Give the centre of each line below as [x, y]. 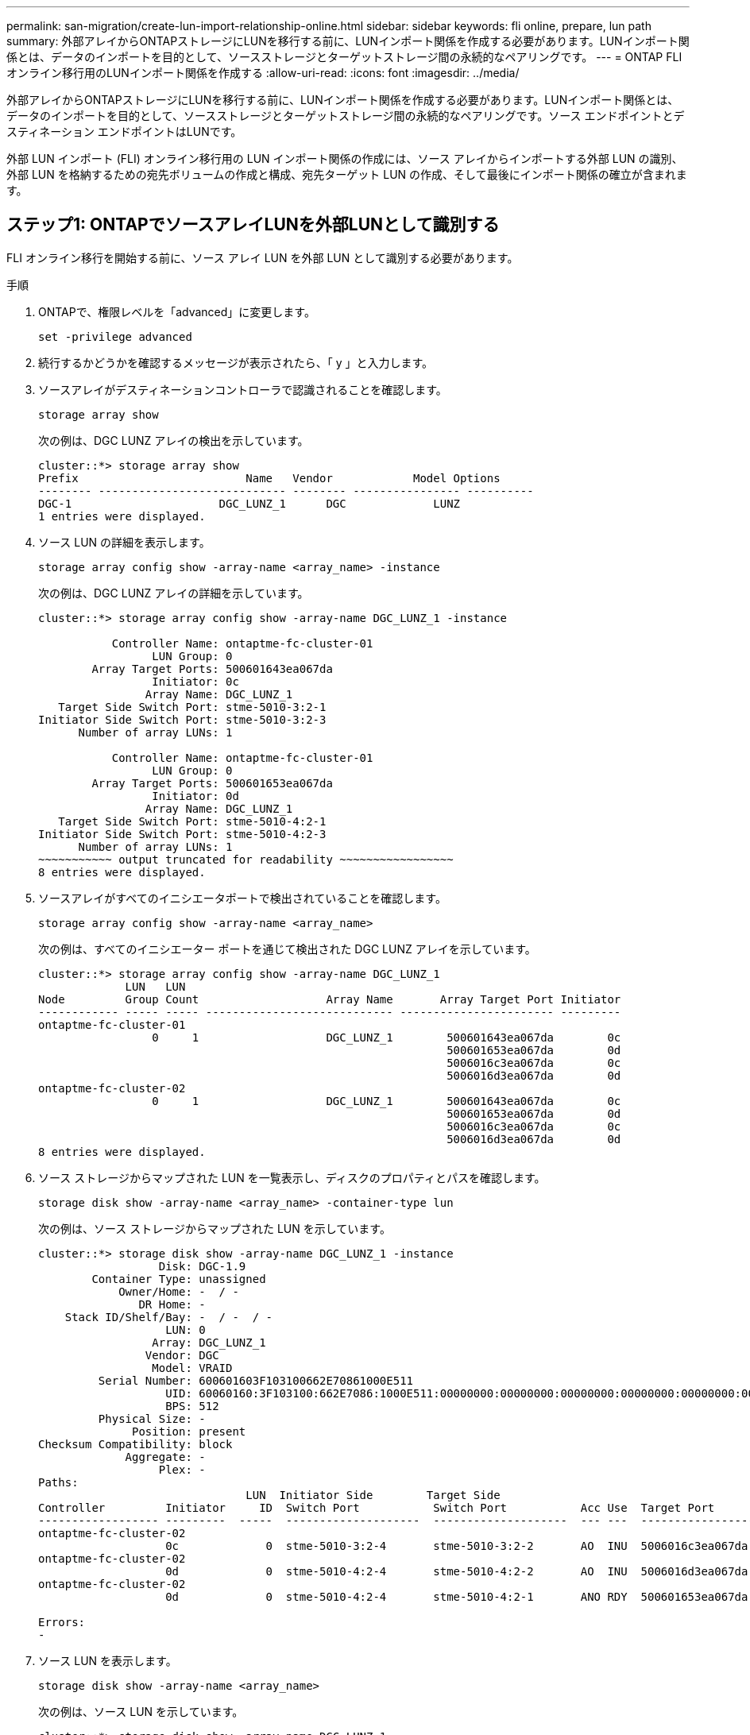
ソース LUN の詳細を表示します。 [124, 542]
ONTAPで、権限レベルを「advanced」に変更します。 [177, 311]
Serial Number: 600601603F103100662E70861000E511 [256, 1380]
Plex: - [182, 1469]
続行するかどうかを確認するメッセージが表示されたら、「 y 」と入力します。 [236, 362]
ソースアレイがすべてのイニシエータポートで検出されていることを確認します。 [242, 898]
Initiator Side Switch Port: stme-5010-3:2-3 [182, 719]
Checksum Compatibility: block [135, 1444]
